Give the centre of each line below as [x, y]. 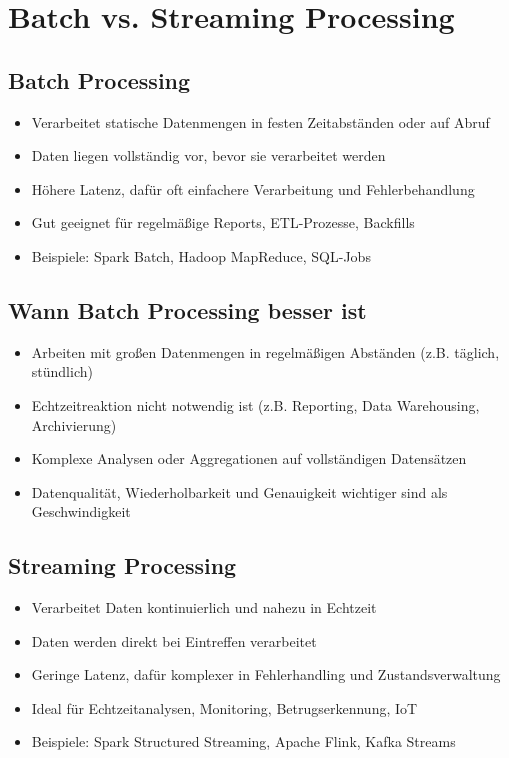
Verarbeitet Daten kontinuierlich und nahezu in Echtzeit [204, 607]
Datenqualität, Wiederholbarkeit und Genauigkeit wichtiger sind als [239, 491]
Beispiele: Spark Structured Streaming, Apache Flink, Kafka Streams [243, 741]
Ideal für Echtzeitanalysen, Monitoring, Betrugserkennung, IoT [224, 707]
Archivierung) [74, 424]
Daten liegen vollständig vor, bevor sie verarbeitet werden [208, 155]
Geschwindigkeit [81, 511]
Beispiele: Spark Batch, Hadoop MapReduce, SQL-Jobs [201, 255]
